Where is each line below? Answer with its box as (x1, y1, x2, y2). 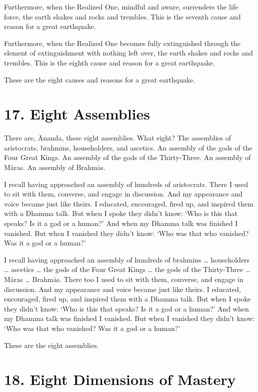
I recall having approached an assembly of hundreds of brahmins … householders (4, 254, 250, 264)
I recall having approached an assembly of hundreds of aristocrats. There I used (4, 178, 248, 189)
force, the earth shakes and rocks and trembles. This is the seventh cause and (4, 11, 241, 21)
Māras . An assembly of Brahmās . (4, 162, 105, 172)
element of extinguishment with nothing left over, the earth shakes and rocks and (4, 47, 253, 58)
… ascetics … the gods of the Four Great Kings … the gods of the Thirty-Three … (4, 264, 250, 274)
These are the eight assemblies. (4, 339, 99, 350)
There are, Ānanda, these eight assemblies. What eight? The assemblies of (4, 132, 231, 143)
